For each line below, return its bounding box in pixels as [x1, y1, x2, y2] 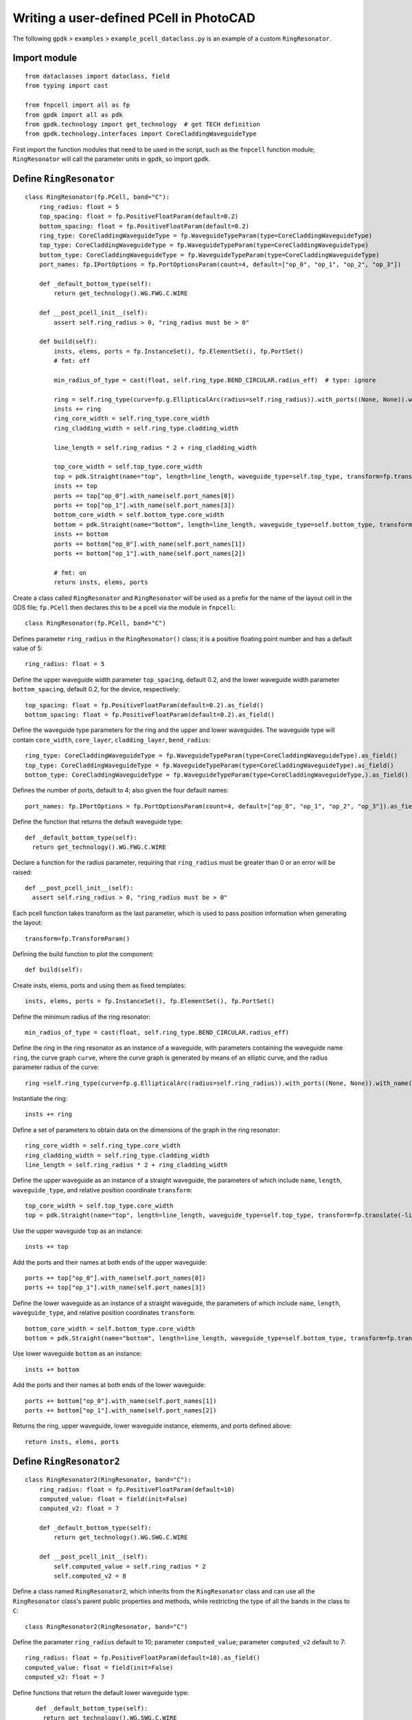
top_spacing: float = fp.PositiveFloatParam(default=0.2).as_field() [25, 701, 264, 709]
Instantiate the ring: [12, 1094, 68, 1102]
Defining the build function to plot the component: [12, 950, 154, 958]
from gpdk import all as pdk [25, 111, 123, 118]
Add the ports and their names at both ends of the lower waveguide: [12, 1381, 206, 1389]
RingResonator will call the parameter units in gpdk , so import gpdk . [12, 155, 211, 163]
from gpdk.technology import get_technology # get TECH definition [25, 120, 260, 128]
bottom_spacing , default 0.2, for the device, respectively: [12, 685, 180, 694]
